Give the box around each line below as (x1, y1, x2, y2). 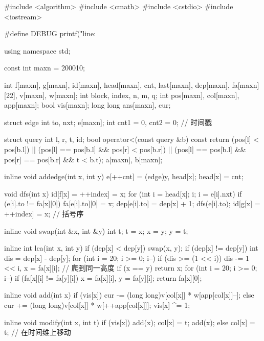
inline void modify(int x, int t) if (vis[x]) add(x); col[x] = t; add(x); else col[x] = (4, 316, 255, 327)
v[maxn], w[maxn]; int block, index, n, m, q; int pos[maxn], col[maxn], (19, 89, 239, 100)
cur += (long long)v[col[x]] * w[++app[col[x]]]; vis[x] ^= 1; (4, 300, 190, 310)
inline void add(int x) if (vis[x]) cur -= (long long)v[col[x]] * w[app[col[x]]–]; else (4, 289, 254, 300)
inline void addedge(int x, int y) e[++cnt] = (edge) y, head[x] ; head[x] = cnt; (4, 171, 244, 182)
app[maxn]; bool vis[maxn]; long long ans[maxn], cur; (4, 100, 171, 110)
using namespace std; (4, 45, 71, 56)
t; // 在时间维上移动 (4, 327, 71, 337)
